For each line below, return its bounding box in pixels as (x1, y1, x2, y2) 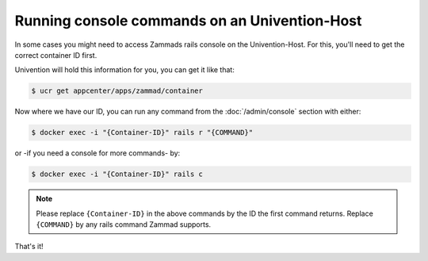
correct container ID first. (14, 50, 97, 59)
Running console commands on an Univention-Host (14, 12, 362, 29)
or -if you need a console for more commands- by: (14, 148, 181, 158)
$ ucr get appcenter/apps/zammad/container (31, 86, 204, 95)
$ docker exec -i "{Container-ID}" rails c (31, 170, 204, 178)
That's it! (14, 242, 44, 251)
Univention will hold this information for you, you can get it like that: (14, 65, 235, 75)
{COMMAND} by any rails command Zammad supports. (36, 220, 212, 229)
